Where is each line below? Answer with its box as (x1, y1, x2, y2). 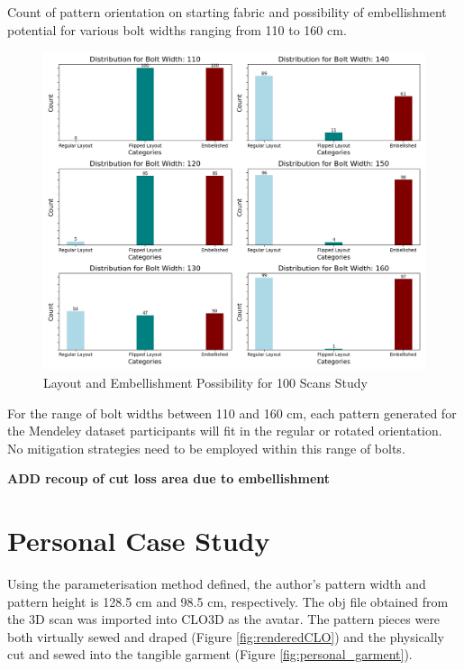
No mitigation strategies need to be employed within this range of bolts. (7, 438, 405, 457)
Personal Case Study (7, 522, 270, 559)
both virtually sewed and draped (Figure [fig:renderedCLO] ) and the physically (7, 627, 445, 646)
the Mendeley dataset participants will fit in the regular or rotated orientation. (7, 421, 442, 440)
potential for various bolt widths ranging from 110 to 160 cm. (7, 20, 347, 39)
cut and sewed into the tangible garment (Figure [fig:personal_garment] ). (7, 645, 413, 664)
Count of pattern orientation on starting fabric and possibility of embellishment (7, 3, 447, 21)
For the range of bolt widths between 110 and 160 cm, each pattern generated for (7, 403, 457, 422)
